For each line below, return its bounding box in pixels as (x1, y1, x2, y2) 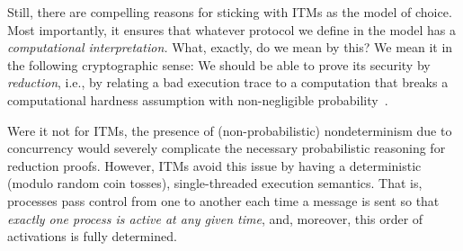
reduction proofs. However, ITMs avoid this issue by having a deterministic (7, 156, 422, 175)
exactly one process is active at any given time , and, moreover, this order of (7, 209, 423, 228)
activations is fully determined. (7, 227, 177, 246)
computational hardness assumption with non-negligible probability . (7, 90, 388, 109)
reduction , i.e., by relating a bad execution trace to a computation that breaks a (7, 73, 449, 92)
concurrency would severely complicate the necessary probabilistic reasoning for (7, 139, 446, 157)
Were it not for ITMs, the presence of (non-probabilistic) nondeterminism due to (7, 121, 452, 139)
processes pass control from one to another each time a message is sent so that (7, 191, 440, 210)
